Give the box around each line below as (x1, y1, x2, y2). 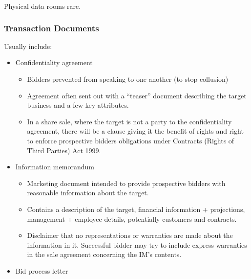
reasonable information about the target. (27, 187, 149, 198)
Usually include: (4, 41, 52, 51)
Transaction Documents (4, 22, 99, 34)
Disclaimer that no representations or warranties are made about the (27, 230, 233, 240)
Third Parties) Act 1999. (27, 145, 101, 155)
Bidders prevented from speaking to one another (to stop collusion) (27, 74, 229, 84)
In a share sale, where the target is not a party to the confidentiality (27, 116, 232, 126)
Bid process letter (15, 265, 68, 276)
